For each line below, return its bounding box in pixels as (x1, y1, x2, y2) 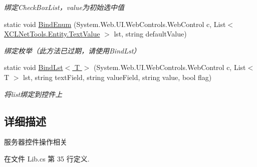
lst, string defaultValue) (114, 28, 187, 39)
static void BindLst (4, 62, 63, 72)
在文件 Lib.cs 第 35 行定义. (4, 153, 90, 163)
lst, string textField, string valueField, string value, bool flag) (23, 71, 212, 82)
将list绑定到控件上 (4, 88, 63, 99)
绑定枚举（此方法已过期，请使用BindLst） (4, 45, 141, 55)
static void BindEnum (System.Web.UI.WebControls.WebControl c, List (4, 18, 226, 29)
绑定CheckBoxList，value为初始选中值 (4, 2, 124, 12)
